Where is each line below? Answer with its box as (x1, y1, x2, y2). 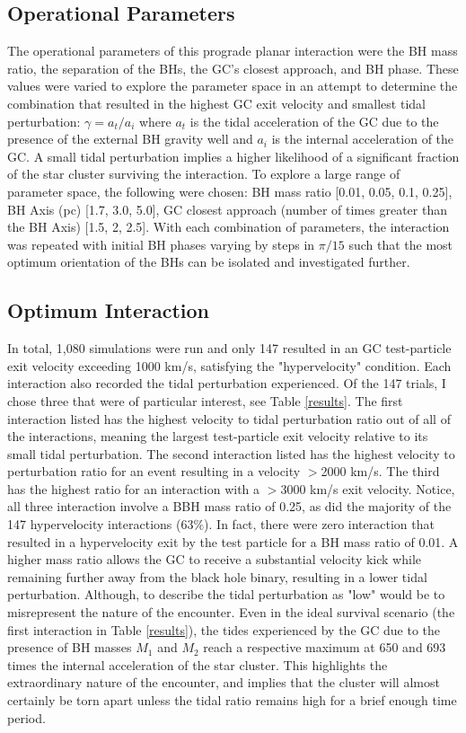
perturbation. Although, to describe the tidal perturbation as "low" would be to (7, 585, 445, 604)
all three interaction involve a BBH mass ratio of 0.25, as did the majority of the (7, 497, 452, 516)
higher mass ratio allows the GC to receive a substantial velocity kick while (7, 550, 421, 569)
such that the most (348, 234, 453, 253)
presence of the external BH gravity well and (7, 129, 253, 148)
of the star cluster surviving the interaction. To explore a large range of (7, 164, 400, 183)
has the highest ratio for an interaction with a (7, 479, 260, 498)
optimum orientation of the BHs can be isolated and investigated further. (7, 252, 410, 271)
